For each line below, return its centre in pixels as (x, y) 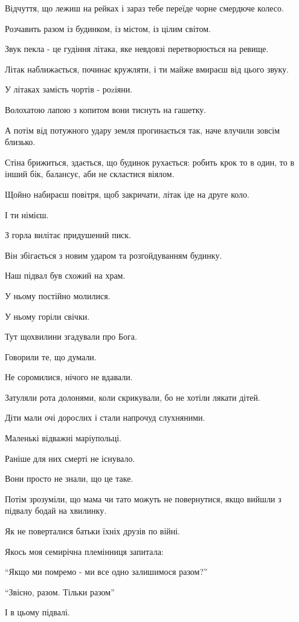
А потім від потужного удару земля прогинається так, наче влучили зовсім (143, 130)
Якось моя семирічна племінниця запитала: (84, 551)
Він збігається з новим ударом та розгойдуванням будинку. (114, 255)
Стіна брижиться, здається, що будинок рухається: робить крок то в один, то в (150, 162)
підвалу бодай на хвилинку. (56, 510)
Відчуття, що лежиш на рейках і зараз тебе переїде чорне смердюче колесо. (144, 8)
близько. (20, 142)
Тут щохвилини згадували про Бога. (71, 336)
